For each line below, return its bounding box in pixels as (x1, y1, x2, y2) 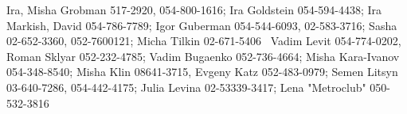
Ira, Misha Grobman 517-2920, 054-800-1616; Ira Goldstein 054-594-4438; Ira (6, 2, 382, 17)
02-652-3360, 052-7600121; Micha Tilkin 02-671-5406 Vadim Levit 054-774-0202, (6, 32, 401, 49)
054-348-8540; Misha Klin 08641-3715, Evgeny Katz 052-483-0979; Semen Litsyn (6, 63, 398, 80)
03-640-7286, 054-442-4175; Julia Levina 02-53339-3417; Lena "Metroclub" (6, 78, 366, 95)
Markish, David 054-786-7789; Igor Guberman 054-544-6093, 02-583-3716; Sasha (6, 17, 397, 33)
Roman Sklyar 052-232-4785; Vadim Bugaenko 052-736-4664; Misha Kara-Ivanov (6, 47, 400, 64)
